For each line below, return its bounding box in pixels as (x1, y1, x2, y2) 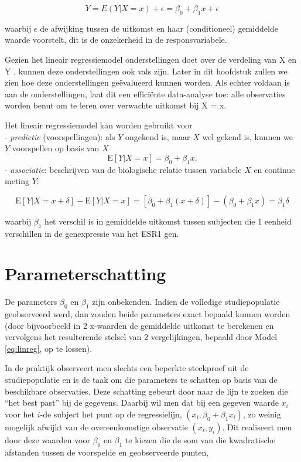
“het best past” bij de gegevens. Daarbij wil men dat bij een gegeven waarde (5, 396, 279, 409)
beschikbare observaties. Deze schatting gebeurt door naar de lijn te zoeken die (5, 385, 288, 397)
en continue (254, 163, 295, 175)
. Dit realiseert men (222, 420, 292, 433)
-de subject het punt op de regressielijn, (40, 407, 182, 420)
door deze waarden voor (5, 433, 90, 446)
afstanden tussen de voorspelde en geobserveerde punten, (5, 446, 209, 458)
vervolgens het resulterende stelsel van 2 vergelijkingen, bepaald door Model (5, 331, 278, 343)
